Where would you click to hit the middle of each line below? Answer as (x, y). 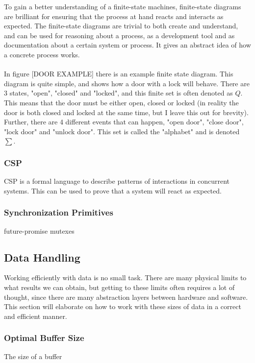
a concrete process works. (42, 54)
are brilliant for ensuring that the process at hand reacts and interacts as (114, 16)
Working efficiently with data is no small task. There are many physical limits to (125, 278)
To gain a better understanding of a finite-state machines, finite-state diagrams (123, 6)
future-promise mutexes (39, 230)
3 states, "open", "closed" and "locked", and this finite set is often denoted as (118, 93)
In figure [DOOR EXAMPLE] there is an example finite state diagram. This (119, 74)
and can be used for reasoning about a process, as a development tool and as (119, 35)
